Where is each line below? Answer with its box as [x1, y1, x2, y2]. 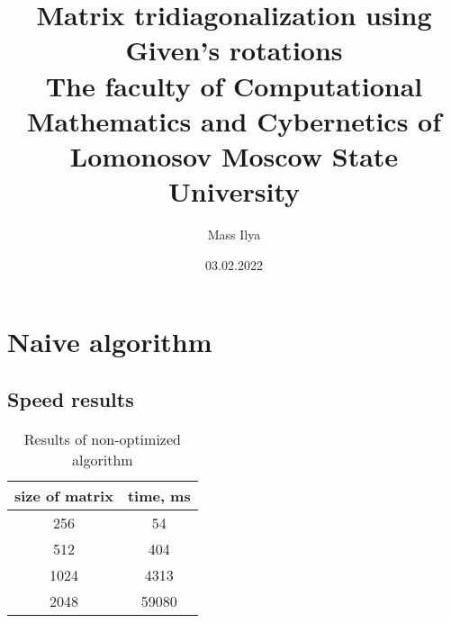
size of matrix [14, 484, 113, 506]
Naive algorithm [7, 323, 212, 360]
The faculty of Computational [45, 67, 423, 104]
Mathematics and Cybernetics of [26, 102, 442, 139]
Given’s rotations [125, 32, 343, 68]
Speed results [7, 384, 134, 412]
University [168, 173, 300, 210]
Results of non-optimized [23, 428, 181, 449]
